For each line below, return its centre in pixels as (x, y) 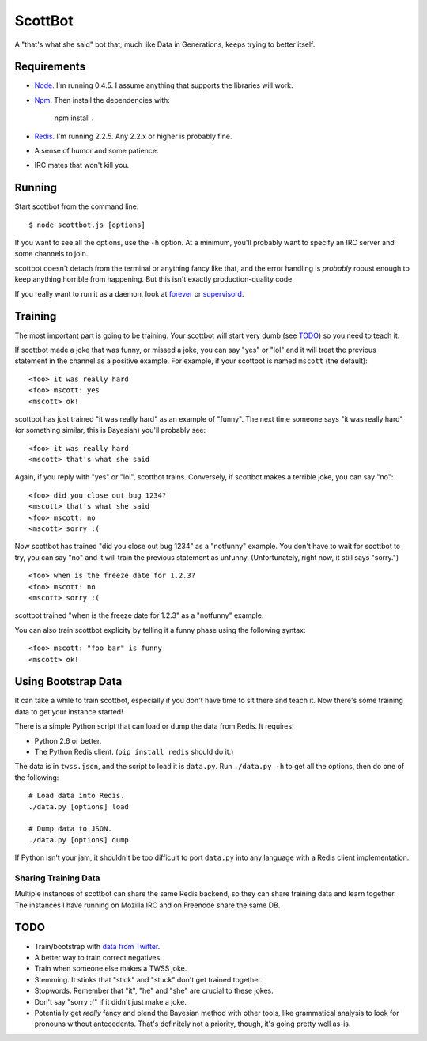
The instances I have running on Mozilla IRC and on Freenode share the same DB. (147, 905)
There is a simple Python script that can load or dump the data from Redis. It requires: (154, 726)
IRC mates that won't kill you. (82, 165)
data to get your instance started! (69, 711)
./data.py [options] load (79, 806)
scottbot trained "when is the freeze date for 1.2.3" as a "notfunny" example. (139, 615)
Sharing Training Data (57, 878)
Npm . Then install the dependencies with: (102, 100)
